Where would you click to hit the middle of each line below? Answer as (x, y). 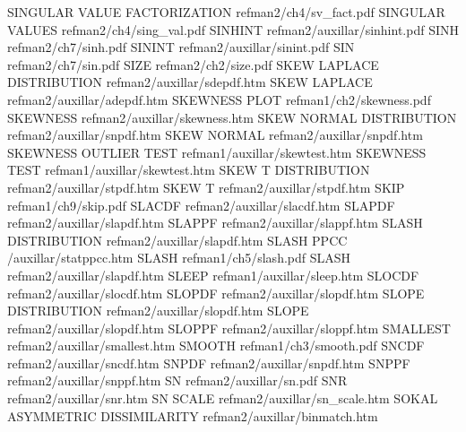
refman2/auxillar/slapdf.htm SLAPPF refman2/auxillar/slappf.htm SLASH (215, 223)
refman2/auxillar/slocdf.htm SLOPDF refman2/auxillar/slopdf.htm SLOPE (216, 293)
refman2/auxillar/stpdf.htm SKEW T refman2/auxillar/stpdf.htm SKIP (206, 187)
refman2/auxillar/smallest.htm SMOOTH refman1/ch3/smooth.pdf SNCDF (216, 346)
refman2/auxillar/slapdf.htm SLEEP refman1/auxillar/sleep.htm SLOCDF (213, 275)
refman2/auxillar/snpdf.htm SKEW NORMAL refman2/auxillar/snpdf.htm (215, 135)
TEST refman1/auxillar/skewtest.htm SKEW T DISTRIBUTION (189, 170)
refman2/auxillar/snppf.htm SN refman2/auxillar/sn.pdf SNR (177, 380)
